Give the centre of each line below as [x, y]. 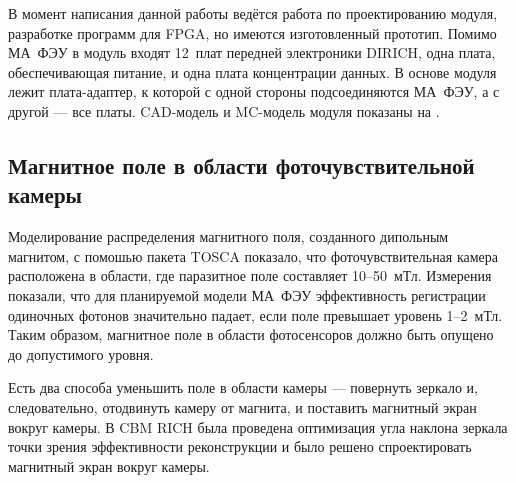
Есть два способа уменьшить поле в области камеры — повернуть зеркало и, [243, 387]
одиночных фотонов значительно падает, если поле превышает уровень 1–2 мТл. [255, 314]
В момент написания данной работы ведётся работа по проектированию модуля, [253, 13]
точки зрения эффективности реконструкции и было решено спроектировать [240, 446]
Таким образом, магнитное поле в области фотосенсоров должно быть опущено [251, 334]
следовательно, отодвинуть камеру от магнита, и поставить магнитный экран [242, 406]
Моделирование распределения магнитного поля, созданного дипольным [228, 236]
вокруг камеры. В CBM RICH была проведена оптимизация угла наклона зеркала [258, 426]
